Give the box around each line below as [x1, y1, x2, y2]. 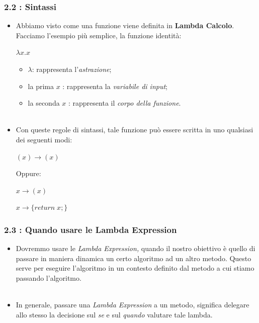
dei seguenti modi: [16, 134, 72, 144]
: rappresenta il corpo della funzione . [68, 98, 181, 108]
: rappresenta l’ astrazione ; [32, 64, 112, 74]
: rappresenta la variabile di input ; [62, 80, 168, 91]
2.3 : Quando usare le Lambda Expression [4, 223, 177, 235]
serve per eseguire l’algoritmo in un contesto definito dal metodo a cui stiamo [16, 263, 254, 273]
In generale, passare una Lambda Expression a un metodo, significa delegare [16, 299, 249, 310]
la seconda [28, 98, 60, 108]
